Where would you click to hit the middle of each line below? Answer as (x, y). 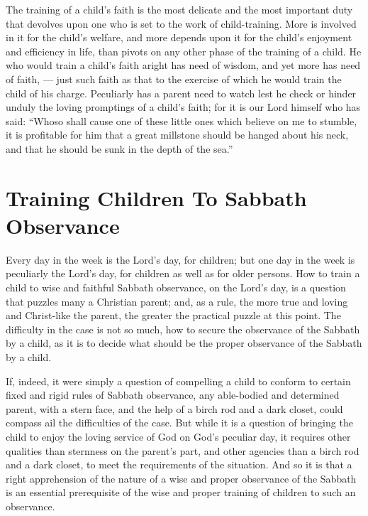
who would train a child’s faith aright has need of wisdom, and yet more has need (183, 65)
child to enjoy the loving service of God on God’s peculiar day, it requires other (178, 436)
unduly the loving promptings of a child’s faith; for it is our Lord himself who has (183, 107)
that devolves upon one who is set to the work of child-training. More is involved (181, 23)
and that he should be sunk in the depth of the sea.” (119, 148)
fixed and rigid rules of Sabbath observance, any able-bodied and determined (173, 395)
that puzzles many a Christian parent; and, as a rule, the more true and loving (177, 301)
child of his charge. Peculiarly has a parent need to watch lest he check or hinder (181, 93)
